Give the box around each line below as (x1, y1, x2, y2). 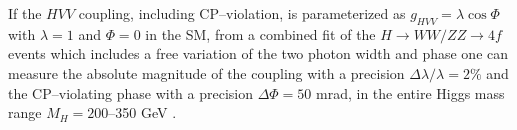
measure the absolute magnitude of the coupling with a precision (8, 62, 405, 83)
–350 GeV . (108, 102, 177, 123)
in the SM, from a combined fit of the (145, 23, 376, 44)
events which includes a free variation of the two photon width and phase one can (8, 43, 509, 64)
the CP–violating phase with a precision (8, 82, 254, 103)
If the (8, 3, 42, 23)
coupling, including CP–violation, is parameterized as (78, 3, 406, 23)
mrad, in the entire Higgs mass (316, 82, 505, 103)
